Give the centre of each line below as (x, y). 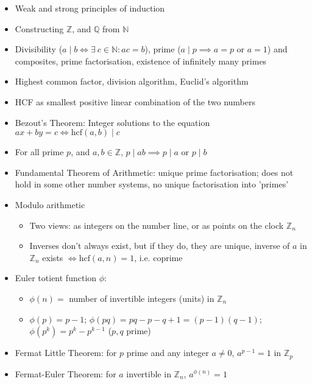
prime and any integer (168, 353)
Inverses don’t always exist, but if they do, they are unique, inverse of (160, 246)
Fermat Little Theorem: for (66, 353)
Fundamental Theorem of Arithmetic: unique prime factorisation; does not (154, 172)
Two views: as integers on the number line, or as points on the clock (157, 225)
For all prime (39, 152)
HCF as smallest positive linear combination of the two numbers (135, 101)
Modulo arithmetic (50, 204)
